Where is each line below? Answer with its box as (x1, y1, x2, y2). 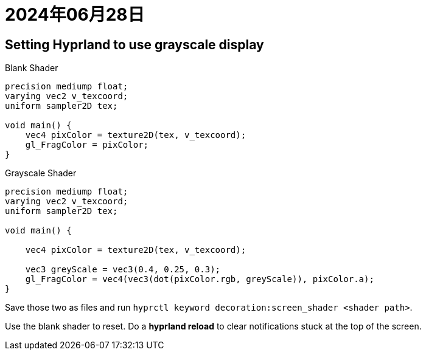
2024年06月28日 (5, 4, 145, 25)
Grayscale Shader (5, 168, 77, 179)
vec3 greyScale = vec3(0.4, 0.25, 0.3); (25, 264, 221, 275)
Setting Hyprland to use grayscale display (5, 36, 264, 52)
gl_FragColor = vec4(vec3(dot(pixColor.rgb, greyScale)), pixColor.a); (25, 274, 374, 284)
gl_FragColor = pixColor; (25, 140, 149, 150)
